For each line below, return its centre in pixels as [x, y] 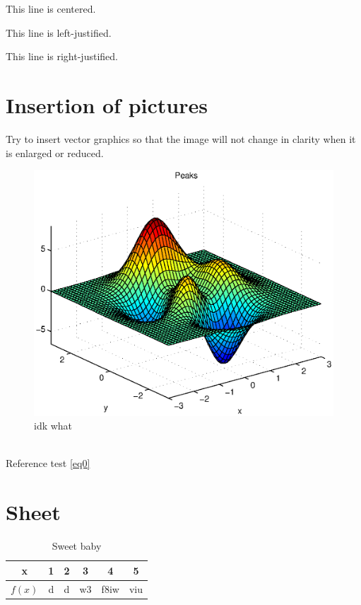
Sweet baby [77, 546]
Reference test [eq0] [48, 463]
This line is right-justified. [62, 56]
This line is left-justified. [59, 32]
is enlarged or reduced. [55, 152]
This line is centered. [51, 8]
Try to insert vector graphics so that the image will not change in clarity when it [181, 138]
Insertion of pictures [107, 104]
